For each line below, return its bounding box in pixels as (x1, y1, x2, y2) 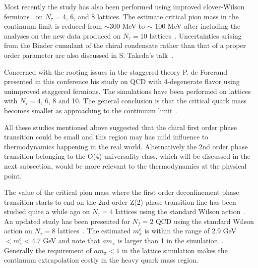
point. (4, 170, 22, 180)
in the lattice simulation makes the (122, 245, 228, 255)
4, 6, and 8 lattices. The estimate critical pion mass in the (62, 11, 239, 21)
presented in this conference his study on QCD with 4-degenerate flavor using (4, 76, 240, 87)
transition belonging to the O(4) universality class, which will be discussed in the (4, 151, 251, 161)
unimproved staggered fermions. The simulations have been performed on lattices (4, 86, 251, 96)
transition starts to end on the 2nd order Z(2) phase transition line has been (4, 196, 236, 207)
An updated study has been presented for (4, 216, 130, 226)
